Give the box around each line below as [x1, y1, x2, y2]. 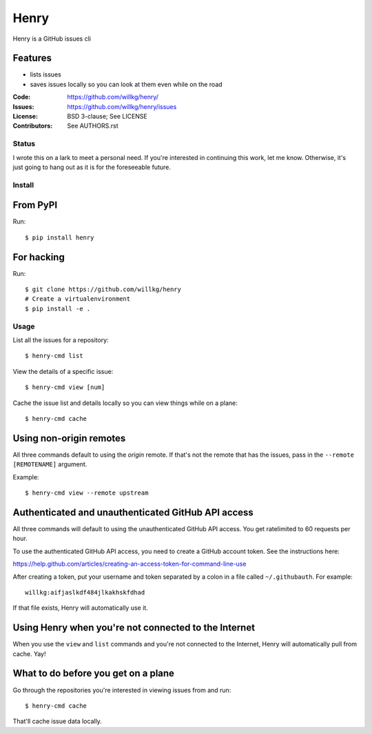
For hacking [12, 251, 65, 263]
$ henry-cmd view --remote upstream [25, 489, 149, 497]
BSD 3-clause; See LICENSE [67, 112, 148, 121]
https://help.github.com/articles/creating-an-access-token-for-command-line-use [12, 559, 247, 568]
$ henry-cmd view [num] [25, 384, 105, 391]
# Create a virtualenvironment [25, 295, 131, 303]
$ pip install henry [25, 233, 94, 241]
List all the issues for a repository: [12, 336, 110, 344]
